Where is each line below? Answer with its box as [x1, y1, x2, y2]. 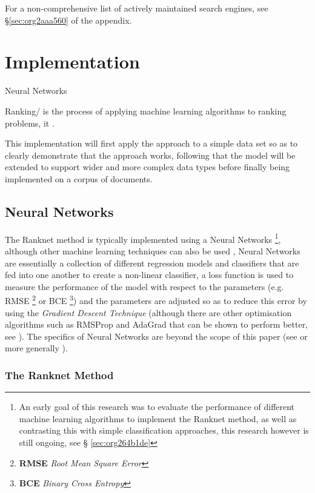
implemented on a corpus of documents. [5, 172, 153, 185]
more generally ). [5, 342, 68, 354]
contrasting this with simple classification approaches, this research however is [19, 424, 309, 437]
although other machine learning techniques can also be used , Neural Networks [5, 244, 300, 257]
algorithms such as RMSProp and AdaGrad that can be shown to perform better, [5, 318, 308, 331]
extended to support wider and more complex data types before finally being [5, 160, 290, 173]
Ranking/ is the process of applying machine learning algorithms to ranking [5, 104, 287, 117]
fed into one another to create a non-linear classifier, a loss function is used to [5, 268, 294, 281]
